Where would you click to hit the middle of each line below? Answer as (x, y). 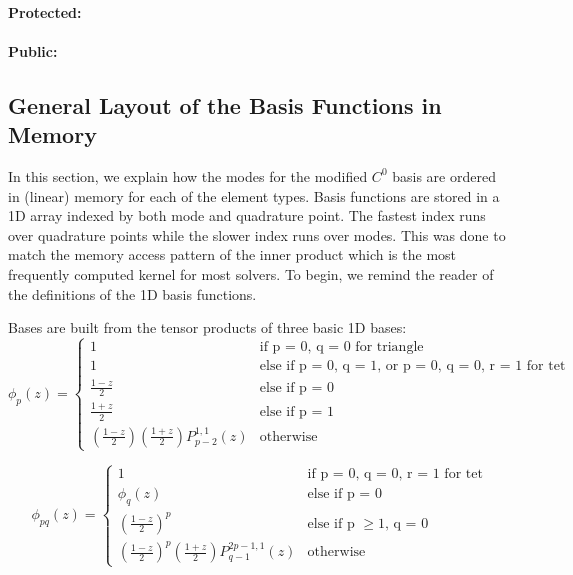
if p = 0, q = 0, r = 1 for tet (395, 474)
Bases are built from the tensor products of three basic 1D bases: (207, 327)
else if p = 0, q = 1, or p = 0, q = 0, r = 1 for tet (412, 366)
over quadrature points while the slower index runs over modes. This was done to (257, 234)
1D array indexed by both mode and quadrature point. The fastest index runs (247, 215)
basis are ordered (444, 175)
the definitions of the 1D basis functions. (132, 293)
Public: (33, 50)
